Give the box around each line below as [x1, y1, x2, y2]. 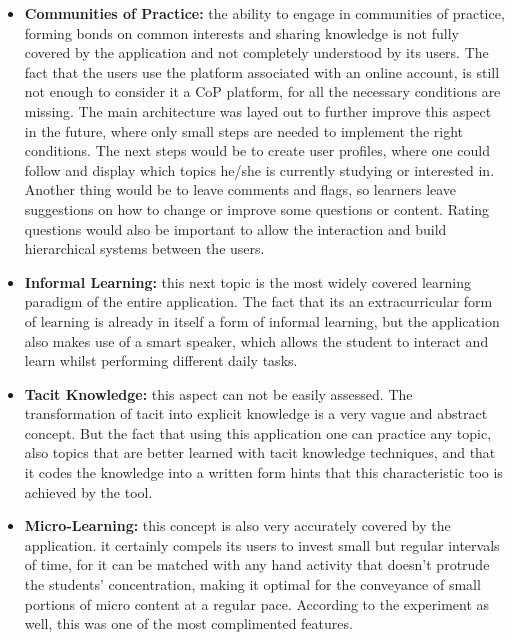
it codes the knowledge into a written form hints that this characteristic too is [24, 462, 503, 483]
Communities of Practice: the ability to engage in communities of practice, [24, 3, 505, 23]
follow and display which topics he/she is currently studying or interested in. [24, 159, 495, 180]
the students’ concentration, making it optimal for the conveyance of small [24, 574, 481, 595]
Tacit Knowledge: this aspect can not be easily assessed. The [24, 383, 413, 404]
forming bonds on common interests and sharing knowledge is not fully [24, 22, 459, 43]
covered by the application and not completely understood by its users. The [24, 42, 489, 63]
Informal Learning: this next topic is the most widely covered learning [24, 271, 472, 292]
